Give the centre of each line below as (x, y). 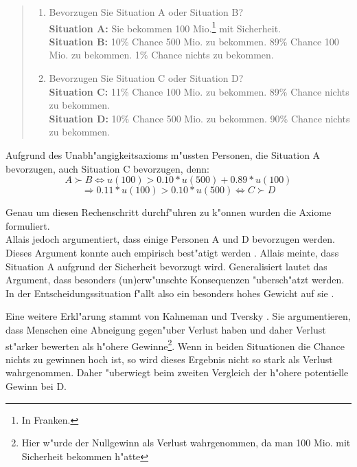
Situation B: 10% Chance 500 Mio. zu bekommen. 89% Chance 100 (194, 41)
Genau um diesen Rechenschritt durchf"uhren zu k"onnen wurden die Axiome (169, 212)
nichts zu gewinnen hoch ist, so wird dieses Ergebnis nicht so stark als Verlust (169, 359)
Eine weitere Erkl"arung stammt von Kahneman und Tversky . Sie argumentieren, (178, 316)
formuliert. (28, 225)
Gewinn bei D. (36, 385)
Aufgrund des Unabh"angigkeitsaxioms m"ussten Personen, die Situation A (163, 155)
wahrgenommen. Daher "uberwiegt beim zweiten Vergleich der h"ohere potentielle (177, 372)
